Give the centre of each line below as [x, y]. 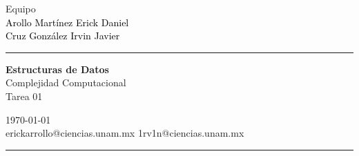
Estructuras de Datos [57, 69]
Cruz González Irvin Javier [63, 36]
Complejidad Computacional [66, 82]
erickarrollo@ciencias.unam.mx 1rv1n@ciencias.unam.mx [125, 133]
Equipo [21, 8]
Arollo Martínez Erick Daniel [67, 22]
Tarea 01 [24, 96]
